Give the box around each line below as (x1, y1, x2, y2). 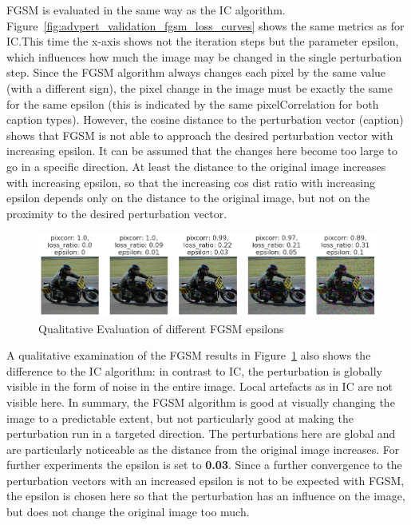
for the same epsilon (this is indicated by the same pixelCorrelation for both (6, 95, 379, 112)
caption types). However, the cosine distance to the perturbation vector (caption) (6, 111, 404, 128)
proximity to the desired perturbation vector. (6, 205, 227, 221)
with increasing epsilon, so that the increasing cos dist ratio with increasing (6, 173, 375, 190)
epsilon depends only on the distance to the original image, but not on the (6, 189, 370, 206)
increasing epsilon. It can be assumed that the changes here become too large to (6, 142, 398, 159)
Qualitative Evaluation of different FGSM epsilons (38, 320, 284, 336)
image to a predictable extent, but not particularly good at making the (6, 409, 354, 426)
